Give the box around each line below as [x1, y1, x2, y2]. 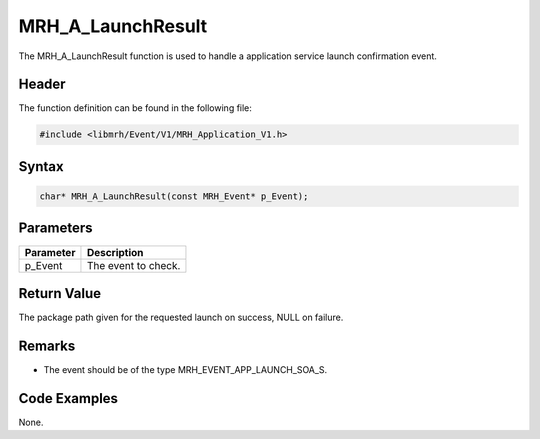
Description [86, 245, 144, 259]
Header [18, 76, 66, 93]
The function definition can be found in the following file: [18, 102, 252, 114]
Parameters [18, 220, 93, 237]
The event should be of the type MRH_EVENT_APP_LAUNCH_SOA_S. [43, 363, 328, 375]
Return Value [18, 285, 102, 302]
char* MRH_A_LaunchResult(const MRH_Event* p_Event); [39, 191, 309, 202]
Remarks [18, 337, 76, 354]
